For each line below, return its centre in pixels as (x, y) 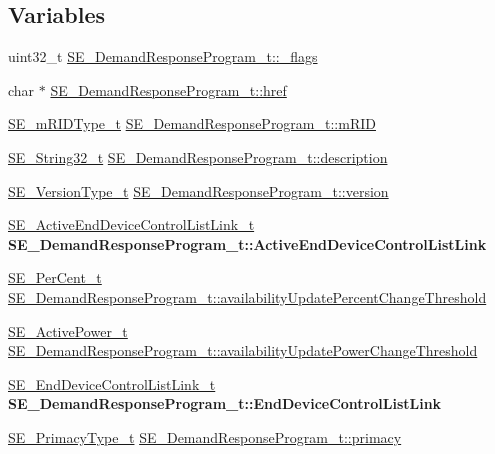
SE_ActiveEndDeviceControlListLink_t (131, 224)
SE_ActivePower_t (68, 330)
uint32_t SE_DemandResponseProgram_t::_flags (163, 56)
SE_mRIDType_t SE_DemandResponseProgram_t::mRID (192, 123)
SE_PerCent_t (55, 277)
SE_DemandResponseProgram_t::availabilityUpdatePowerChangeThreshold (243, 350)
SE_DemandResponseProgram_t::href (168, 89)
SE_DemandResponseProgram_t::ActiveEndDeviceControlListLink (247, 243)
